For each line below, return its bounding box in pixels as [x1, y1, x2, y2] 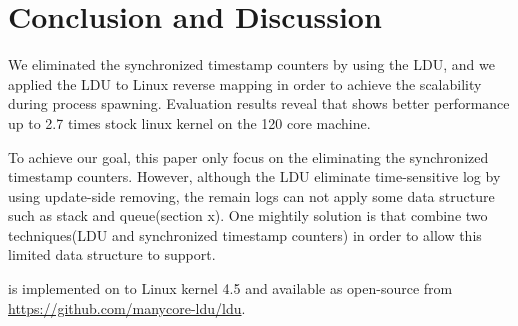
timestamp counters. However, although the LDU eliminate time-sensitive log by [8, 166, 501, 187]
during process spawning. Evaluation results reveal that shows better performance [8, 93, 510, 114]
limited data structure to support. [8, 244, 216, 265]
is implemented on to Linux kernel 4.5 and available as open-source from [8, 278, 453, 299]
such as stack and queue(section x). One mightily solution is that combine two [8, 205, 488, 226]
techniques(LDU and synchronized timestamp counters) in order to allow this [8, 224, 482, 245]
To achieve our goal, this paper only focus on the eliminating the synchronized [8, 146, 489, 167]
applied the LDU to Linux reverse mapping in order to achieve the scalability [8, 73, 482, 94]
